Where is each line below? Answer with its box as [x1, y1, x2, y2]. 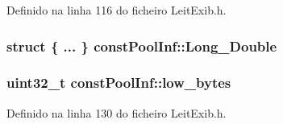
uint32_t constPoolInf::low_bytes [6, 72, 231, 93]
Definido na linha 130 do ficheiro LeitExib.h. [6, 104, 227, 121]
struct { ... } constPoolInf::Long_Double [6, 35, 277, 56]
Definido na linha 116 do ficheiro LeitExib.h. [6, 2, 227, 18]
